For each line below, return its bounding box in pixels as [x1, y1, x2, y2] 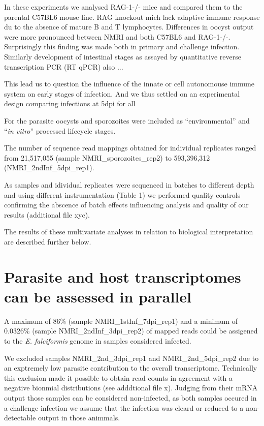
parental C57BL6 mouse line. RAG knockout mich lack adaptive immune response [4, 11, 260, 22]
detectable [4, 412, 36, 423]
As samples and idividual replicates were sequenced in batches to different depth [4, 179, 254, 190]
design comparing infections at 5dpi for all [4, 98, 136, 109]
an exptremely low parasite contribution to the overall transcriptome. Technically [4, 362, 257, 373]
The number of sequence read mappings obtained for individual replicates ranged [4, 142, 256, 153]
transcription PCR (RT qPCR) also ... [4, 61, 123, 72]
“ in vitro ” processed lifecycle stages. [4, 125, 116, 136]
